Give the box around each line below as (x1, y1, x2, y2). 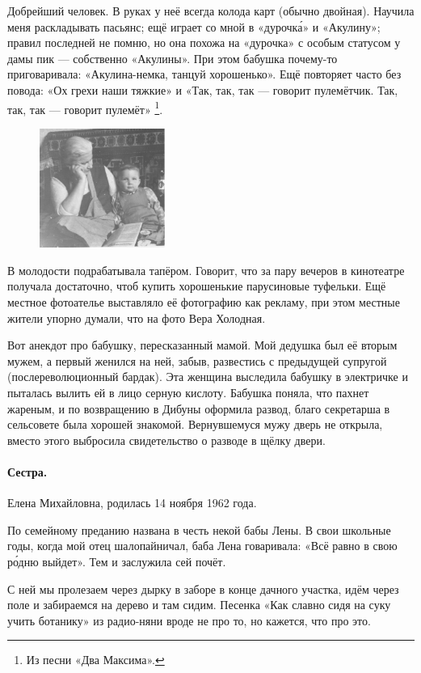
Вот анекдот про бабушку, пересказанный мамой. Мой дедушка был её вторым (7, 336, 398, 353)
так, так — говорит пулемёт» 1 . (7, 98, 163, 117)
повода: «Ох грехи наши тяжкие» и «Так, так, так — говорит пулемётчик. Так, (7, 81, 398, 98)
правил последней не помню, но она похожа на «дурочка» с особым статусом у (7, 34, 401, 51)
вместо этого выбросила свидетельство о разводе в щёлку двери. (7, 431, 326, 448)
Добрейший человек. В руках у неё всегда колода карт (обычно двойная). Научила (7, 2, 415, 19)
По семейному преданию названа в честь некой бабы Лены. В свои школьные (7, 521, 391, 538)
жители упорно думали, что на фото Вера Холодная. (7, 309, 266, 326)
